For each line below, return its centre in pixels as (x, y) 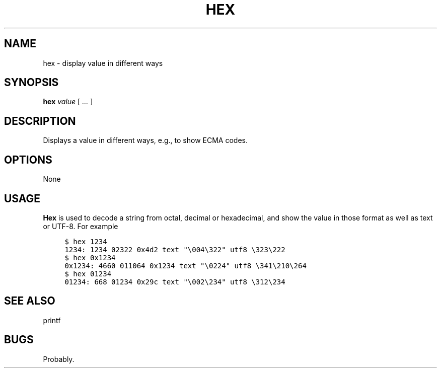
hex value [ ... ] (68, 102)
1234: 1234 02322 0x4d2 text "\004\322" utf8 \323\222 (175, 249)
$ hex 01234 (88, 274)
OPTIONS (28, 160)
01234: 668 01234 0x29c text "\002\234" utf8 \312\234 (175, 282)
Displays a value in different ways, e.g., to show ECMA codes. (145, 140)
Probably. (59, 359)
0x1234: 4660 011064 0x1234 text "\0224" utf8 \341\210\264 (186, 266)
